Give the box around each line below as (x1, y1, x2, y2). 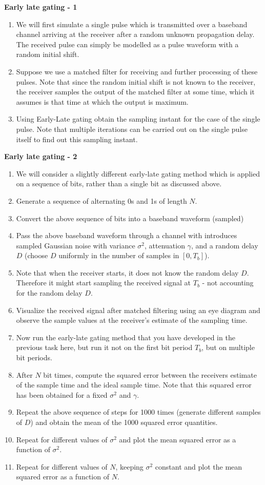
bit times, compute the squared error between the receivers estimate (43, 369, 257, 380)
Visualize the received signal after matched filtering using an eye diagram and (16, 304, 260, 315)
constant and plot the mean (155, 461, 242, 472)
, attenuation (144, 240, 185, 250)
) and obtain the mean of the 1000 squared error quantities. (30, 417, 218, 427)
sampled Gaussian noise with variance (16, 240, 135, 250)
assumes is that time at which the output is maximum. (16, 96, 189, 107)
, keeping (115, 461, 144, 472)
